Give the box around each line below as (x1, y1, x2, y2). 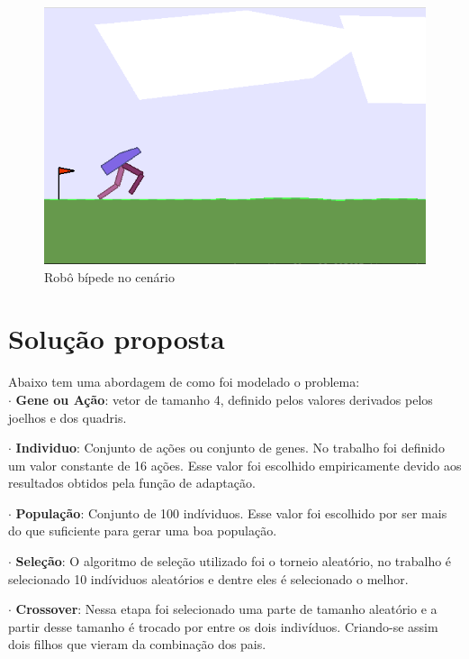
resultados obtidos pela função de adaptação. (8, 473, 256, 492)
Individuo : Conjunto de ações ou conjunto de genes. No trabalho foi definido (15, 438, 445, 457)
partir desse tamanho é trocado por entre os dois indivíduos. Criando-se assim (8, 617, 438, 636)
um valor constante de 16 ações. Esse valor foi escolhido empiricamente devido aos (8, 455, 462, 474)
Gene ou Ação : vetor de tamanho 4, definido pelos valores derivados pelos (15, 389, 433, 408)
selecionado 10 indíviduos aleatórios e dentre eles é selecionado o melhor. (8, 569, 409, 588)
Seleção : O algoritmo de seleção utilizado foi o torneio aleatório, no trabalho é (15, 552, 452, 571)
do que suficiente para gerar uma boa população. (8, 521, 277, 540)
